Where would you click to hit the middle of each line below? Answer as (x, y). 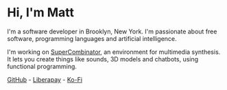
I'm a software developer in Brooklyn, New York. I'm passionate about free (112, 31)
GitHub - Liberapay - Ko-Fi (45, 79)
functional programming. (42, 66)
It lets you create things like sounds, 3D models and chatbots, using (103, 59)
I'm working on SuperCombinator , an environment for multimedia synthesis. (114, 52)
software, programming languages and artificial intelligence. (92, 38)
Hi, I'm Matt (40, 13)
